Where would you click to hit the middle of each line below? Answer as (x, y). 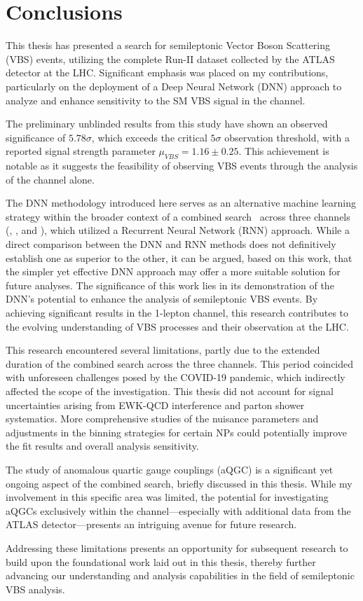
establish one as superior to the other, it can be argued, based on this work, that (179, 257)
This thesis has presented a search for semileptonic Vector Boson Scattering (168, 45)
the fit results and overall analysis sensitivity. (102, 446)
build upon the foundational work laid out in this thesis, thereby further (161, 561)
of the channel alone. (50, 179)
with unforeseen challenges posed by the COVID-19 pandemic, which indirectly (176, 377)
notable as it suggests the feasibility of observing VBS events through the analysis (182, 166)
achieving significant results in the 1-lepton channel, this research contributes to (177, 313)
